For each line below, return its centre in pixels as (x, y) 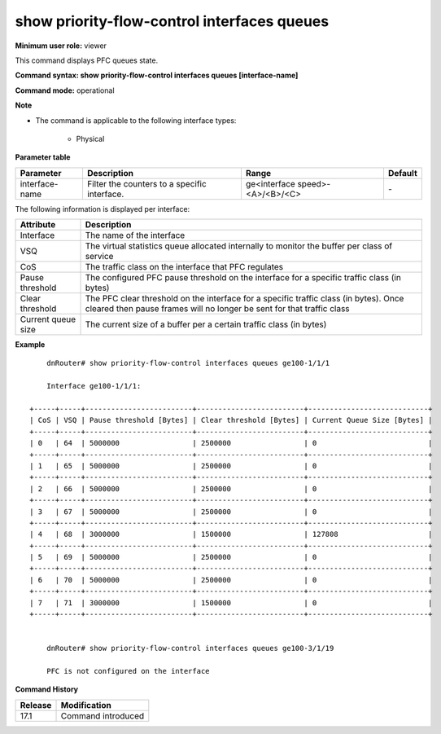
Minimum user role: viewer (61, 46)
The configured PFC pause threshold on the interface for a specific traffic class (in (243, 278)
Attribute (38, 225)
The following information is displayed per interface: (103, 209)
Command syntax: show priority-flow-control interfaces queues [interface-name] (157, 75)
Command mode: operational (65, 90)
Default (403, 173)
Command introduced (103, 715)
